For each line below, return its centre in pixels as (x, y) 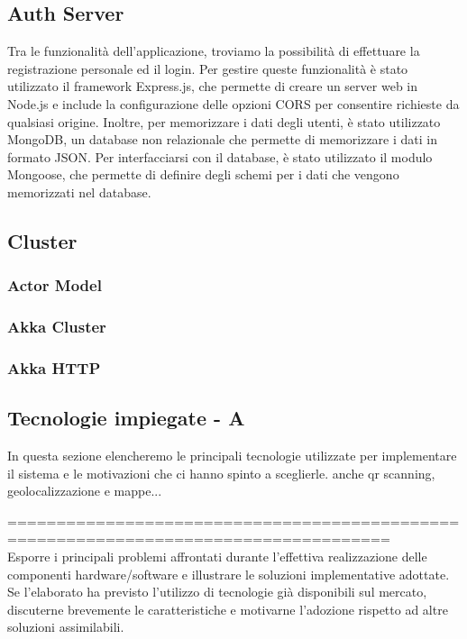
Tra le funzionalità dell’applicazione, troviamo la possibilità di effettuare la (214, 51)
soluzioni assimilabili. (66, 627)
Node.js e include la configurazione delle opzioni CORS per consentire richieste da (233, 103)
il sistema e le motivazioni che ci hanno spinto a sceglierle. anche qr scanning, (221, 473)
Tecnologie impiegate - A (126, 418)
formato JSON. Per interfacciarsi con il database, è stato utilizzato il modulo (220, 156)
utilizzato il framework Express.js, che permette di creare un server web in (212, 86)
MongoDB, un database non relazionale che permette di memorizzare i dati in (222, 139)
